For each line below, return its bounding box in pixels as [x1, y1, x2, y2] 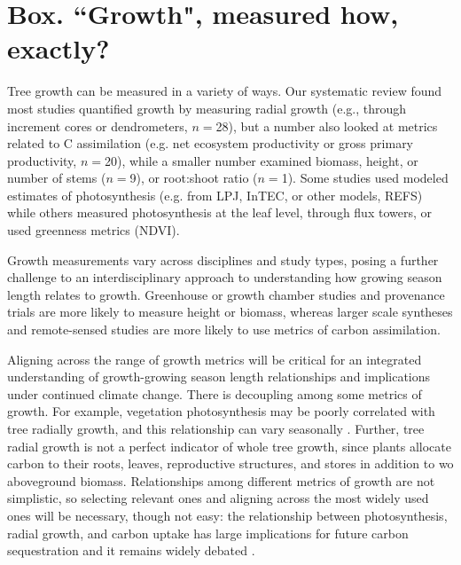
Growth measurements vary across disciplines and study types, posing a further [7, 250, 439, 269]
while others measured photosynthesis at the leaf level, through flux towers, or [7, 203, 432, 222]
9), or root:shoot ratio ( [129, 169, 258, 187]
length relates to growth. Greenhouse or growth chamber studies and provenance [7, 285, 445, 303]
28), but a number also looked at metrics [215, 116, 438, 135]
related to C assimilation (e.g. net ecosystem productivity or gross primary [7, 134, 414, 153]
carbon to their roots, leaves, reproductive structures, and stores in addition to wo [7, 454, 454, 473]
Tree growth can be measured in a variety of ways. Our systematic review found [7, 82, 442, 100]
